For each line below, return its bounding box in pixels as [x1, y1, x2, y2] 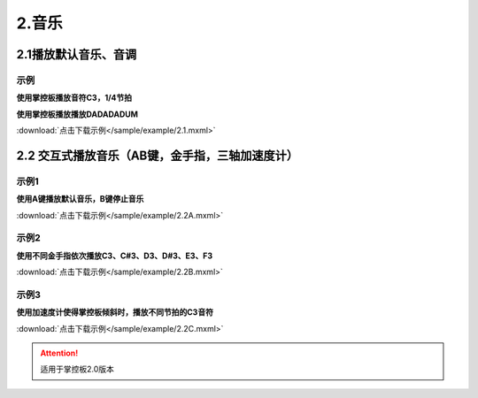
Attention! [40, 348, 79, 358]
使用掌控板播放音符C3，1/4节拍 [16, 93, 133, 103]
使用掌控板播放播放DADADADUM [16, 109, 139, 119]
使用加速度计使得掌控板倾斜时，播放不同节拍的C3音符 [16, 307, 214, 318]
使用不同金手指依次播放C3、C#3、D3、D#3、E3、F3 [16, 250, 213, 261]
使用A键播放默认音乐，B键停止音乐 [16, 194, 144, 204]
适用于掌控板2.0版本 [40, 364, 115, 375]
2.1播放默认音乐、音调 [16, 47, 137, 62]
